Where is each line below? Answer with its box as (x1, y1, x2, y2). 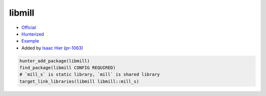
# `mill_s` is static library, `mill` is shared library (19, 72, 160, 77)
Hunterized (21, 31, 44, 37)
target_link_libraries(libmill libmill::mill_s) (19, 78, 139, 84)
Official (21, 24, 36, 30)
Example (21, 38, 39, 44)
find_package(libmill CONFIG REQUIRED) (19, 65, 116, 71)
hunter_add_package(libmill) (19, 58, 90, 64)
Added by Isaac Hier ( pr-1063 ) (21, 45, 83, 51)
